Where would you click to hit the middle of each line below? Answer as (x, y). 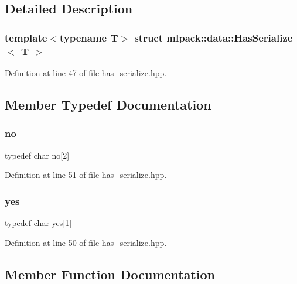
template (26, 37)
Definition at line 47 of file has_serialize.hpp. (86, 72)
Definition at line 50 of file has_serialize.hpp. (86, 242)
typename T (89, 37)
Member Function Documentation (110, 274)
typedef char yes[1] (38, 222)
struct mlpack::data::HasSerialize (214, 37)
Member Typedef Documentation (108, 104)
